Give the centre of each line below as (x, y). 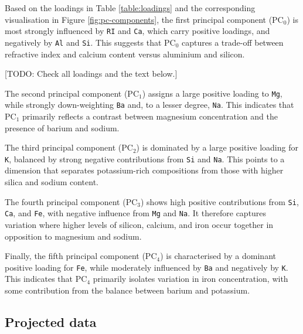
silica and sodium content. (52, 182)
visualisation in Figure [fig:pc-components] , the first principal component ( (139, 19)
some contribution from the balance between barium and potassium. (127, 290)
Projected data (51, 321)
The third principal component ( (63, 147)
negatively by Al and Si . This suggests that (83, 42)
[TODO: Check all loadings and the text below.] (91, 74)
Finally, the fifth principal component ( (75, 256)
